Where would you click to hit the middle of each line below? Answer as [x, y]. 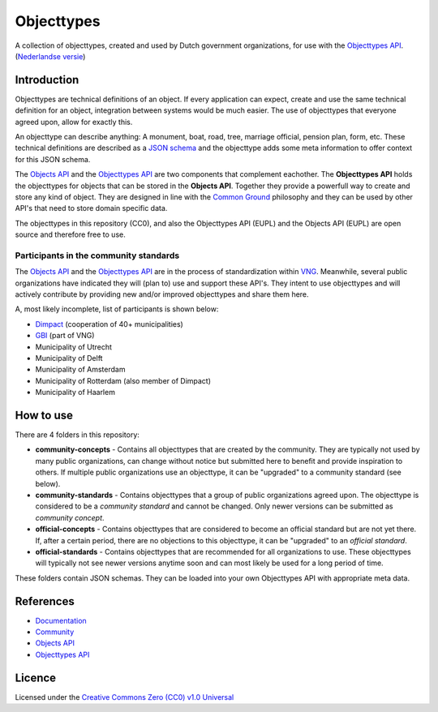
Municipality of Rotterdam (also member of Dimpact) [123, 380]
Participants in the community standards [97, 255]
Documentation [61, 620]
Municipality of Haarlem [75, 392]
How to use [44, 415]
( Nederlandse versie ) [50, 56]
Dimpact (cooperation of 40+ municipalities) [109, 324]
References [45, 601]
